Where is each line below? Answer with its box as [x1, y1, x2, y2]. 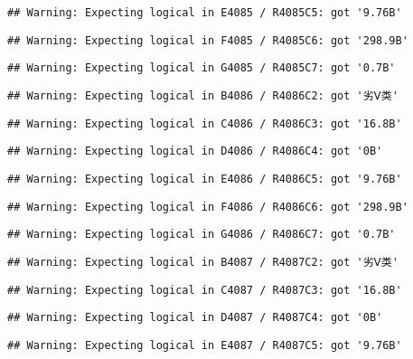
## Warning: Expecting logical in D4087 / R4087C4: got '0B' [7, 311, 383, 325]
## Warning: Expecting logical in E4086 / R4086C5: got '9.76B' [7, 172, 402, 185]
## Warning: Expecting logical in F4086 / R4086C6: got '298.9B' [7, 200, 408, 213]
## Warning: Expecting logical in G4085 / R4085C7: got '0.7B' [7, 61, 396, 75]
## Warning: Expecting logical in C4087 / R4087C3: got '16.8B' [7, 283, 402, 297]
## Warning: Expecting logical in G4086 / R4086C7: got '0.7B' [7, 228, 396, 241]
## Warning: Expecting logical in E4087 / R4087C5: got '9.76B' [7, 338, 402, 352]
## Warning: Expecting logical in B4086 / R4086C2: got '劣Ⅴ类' [7, 89, 399, 102]
